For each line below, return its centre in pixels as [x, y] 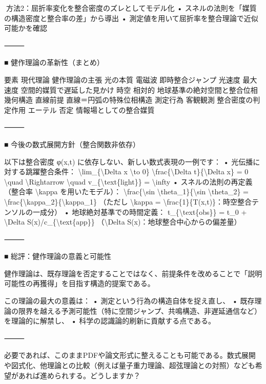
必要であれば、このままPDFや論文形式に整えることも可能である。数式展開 [130, 355]
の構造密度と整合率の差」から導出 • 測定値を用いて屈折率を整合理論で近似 [131, 18]
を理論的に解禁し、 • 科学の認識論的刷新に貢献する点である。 [110, 321]
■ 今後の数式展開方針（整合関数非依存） [72, 144]
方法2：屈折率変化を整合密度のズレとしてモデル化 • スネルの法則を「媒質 [131, 8]
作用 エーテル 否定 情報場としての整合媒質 [83, 109]
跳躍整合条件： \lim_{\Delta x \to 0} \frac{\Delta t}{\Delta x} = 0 [137, 171]
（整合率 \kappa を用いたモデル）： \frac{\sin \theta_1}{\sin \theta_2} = [126, 191]
